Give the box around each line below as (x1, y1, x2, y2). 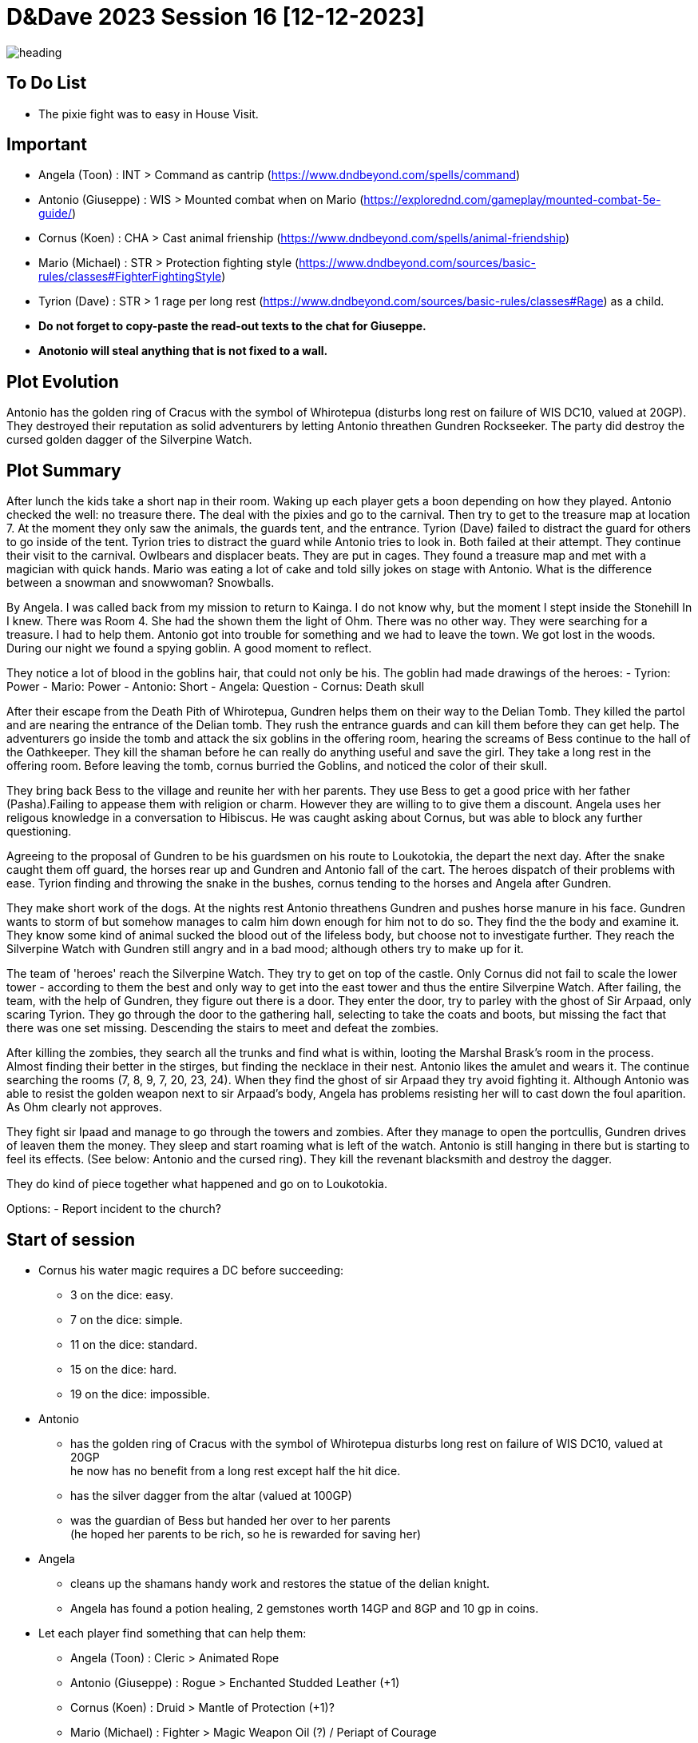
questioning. (6, 824, 72, 839)
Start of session (6, 1229, 136, 1250)
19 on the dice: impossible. (70, 1386, 210, 1401)
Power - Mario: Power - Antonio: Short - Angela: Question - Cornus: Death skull (6, 680, 425, 694)
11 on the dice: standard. (70, 1337, 198, 1351)
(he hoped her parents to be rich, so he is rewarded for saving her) (70, 1526, 422, 1541)
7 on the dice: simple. (70, 1312, 183, 1326)
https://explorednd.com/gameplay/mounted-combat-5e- (363, 193, 661, 207)
